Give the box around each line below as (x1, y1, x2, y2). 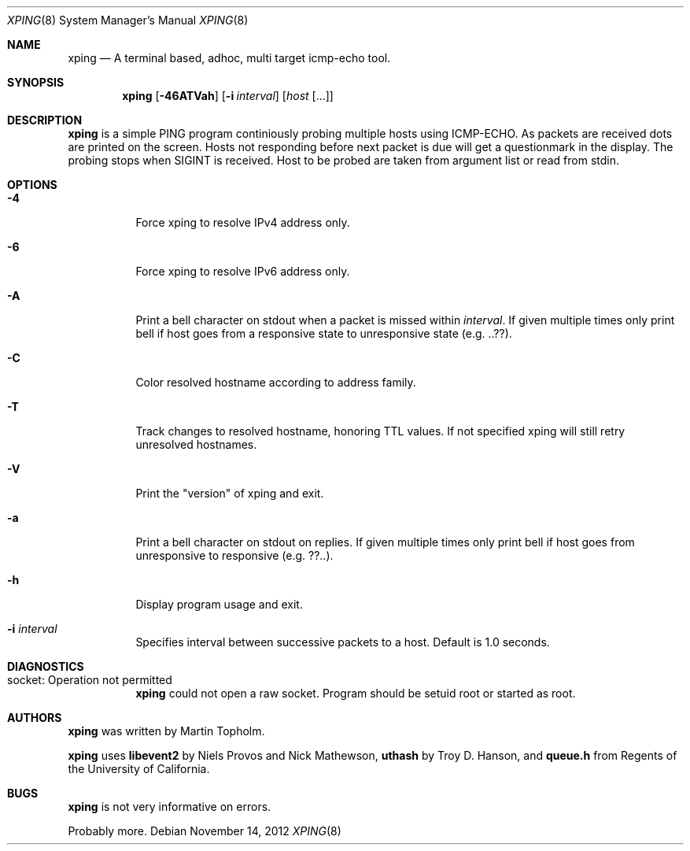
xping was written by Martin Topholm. (68, 724, 265, 738)
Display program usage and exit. (135, 598, 303, 611)
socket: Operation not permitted (7, 673, 172, 686)
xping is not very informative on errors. (68, 800, 271, 813)
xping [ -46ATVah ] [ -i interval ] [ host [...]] (122, 89, 334, 102)
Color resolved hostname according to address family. (135, 376, 416, 389)
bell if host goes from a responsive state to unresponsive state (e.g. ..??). (135, 327, 512, 340)
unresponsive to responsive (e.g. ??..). (135, 549, 334, 562)
